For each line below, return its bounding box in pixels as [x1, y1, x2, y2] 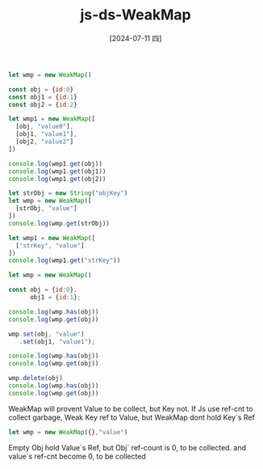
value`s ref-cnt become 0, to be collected [8, 451, 147, 461]
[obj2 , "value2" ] [15, 137, 74, 146]
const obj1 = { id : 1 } [8, 93, 78, 101]
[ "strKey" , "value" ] [15, 241, 85, 250]
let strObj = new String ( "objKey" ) [8, 189, 128, 197]
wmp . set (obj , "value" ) [8, 330, 85, 338]
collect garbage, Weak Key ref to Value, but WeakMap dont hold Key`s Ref [8, 412, 256, 422]
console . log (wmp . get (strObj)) [8, 219, 111, 227]
